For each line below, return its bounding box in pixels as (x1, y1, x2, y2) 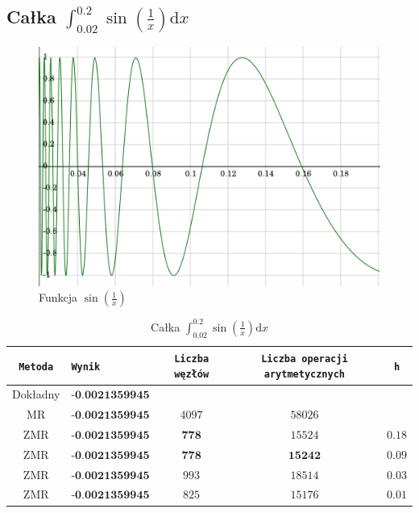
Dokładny (12, 386, 60, 402)
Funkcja (39, 289, 78, 306)
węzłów (174, 369, 209, 381)
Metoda (19, 361, 54, 373)
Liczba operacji (261, 352, 348, 365)
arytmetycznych (263, 369, 346, 381)
